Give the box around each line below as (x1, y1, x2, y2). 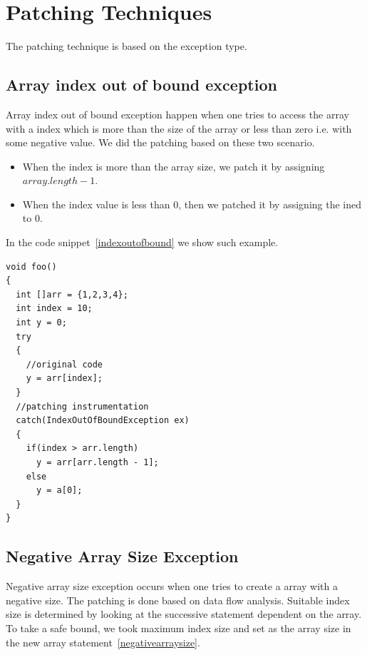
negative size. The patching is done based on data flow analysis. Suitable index (6, 592, 350, 607)
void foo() (6, 261, 57, 272)
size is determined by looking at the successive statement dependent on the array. (6, 606, 362, 621)
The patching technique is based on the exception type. (6, 39, 247, 54)
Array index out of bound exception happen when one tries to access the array (6, 106, 349, 121)
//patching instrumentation (16, 401, 149, 412)
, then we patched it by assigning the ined (178, 196, 362, 211)
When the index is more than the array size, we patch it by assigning (22, 158, 325, 173)
